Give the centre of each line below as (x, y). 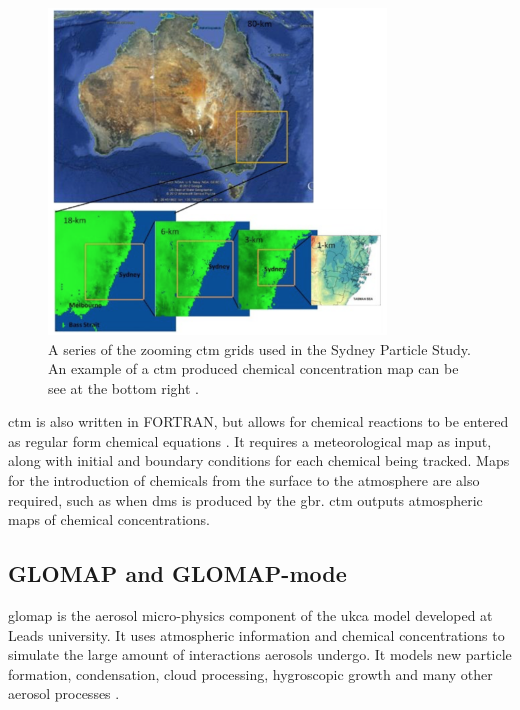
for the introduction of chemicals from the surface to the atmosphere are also (244, 480)
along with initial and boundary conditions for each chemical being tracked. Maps (259, 460)
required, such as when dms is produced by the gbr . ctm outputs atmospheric (245, 499)
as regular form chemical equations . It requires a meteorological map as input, (250, 440)
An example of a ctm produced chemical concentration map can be (253, 368)
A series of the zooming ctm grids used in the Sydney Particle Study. (259, 348)
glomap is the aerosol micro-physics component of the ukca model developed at (250, 615)
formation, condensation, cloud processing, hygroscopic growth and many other (250, 673)
